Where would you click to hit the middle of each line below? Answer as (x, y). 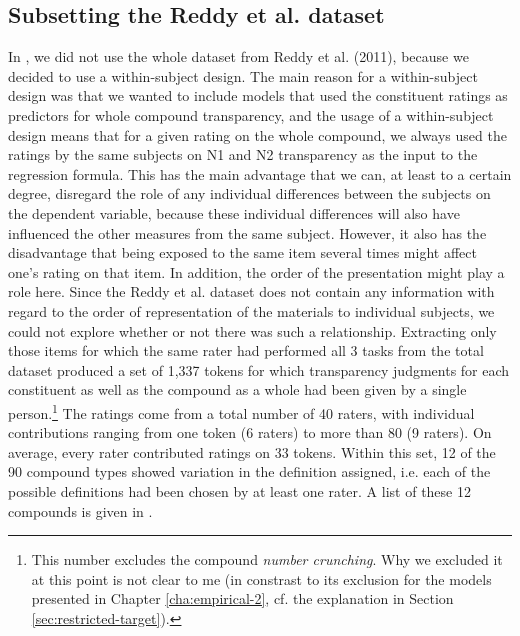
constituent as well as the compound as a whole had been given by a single (237, 389)
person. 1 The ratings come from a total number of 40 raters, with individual (241, 411)
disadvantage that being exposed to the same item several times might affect (242, 252)
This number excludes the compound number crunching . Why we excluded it (267, 559)
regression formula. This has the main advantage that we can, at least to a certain (260, 173)
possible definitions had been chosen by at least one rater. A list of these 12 (239, 490)
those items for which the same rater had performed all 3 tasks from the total (246, 350)
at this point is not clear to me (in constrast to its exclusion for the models (261, 578)
